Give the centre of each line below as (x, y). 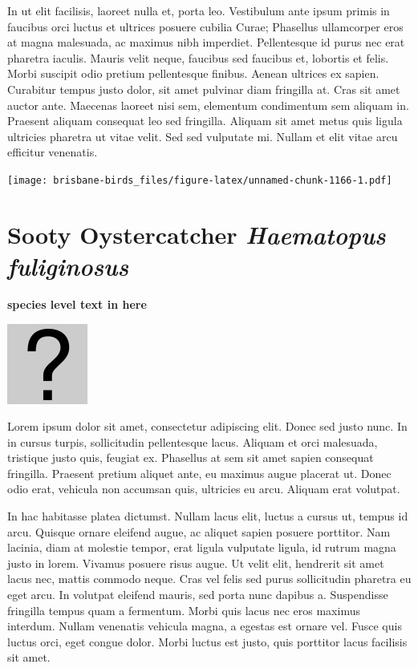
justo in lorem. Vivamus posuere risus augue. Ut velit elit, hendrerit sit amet (196, 563)
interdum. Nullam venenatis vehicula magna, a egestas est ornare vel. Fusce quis (205, 626)
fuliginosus (68, 265)
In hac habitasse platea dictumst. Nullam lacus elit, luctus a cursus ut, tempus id (208, 516)
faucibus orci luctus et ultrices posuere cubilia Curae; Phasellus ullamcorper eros (205, 26)
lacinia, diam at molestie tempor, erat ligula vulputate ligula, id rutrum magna (202, 547)
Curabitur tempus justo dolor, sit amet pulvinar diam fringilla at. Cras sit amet (204, 89)
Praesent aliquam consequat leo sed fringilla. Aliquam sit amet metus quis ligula (205, 121)
